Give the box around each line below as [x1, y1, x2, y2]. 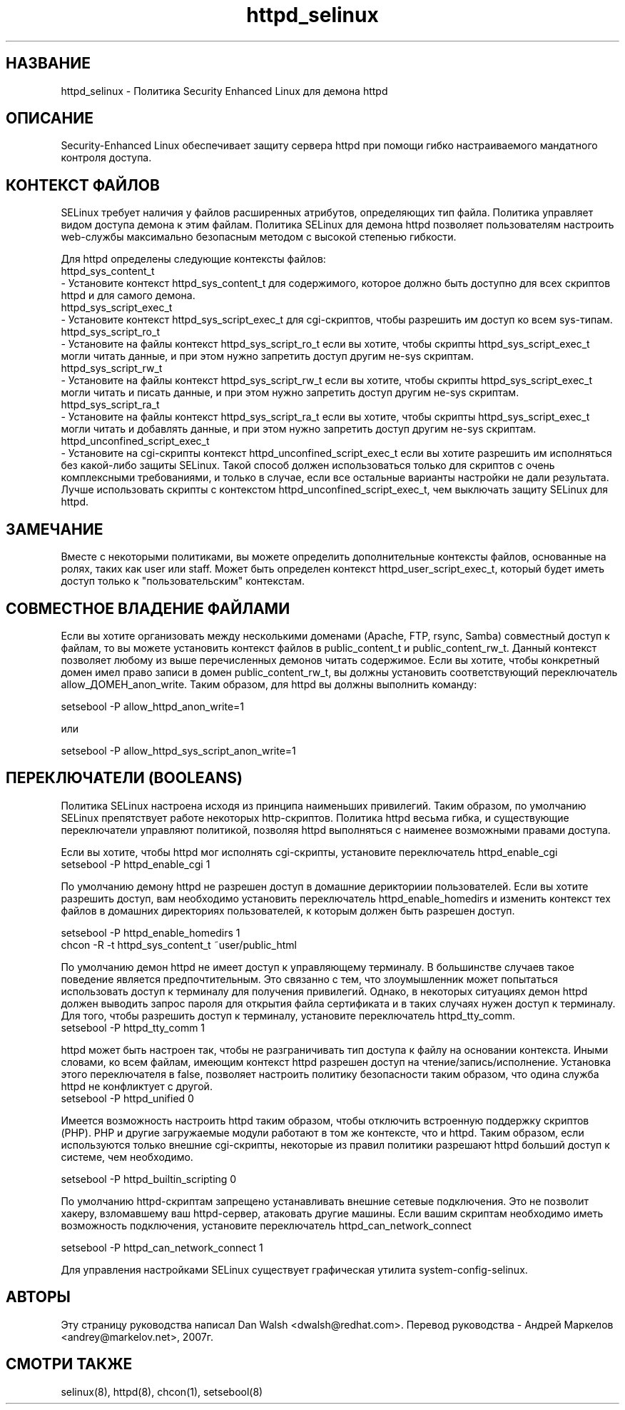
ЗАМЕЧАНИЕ [6, 520, 103, 538]
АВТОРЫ [6, 1288, 71, 1306]
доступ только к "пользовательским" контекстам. [61, 575, 305, 588]
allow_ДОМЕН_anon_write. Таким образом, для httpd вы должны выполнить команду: [61, 678, 477, 690]
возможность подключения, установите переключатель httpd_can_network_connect [61, 1219, 472, 1232]
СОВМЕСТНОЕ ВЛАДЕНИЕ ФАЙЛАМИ [6, 599, 290, 618]
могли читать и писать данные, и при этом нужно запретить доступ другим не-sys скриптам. [61, 386, 519, 399]
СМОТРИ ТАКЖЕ [6, 1355, 133, 1374]
